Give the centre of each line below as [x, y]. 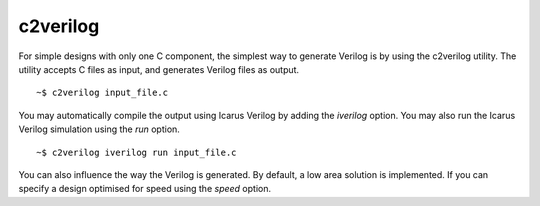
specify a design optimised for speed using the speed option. [145, 189]
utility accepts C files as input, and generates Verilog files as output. [159, 69]
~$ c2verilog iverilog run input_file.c [136, 152]
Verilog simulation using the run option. [99, 129]
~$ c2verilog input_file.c [102, 93]
